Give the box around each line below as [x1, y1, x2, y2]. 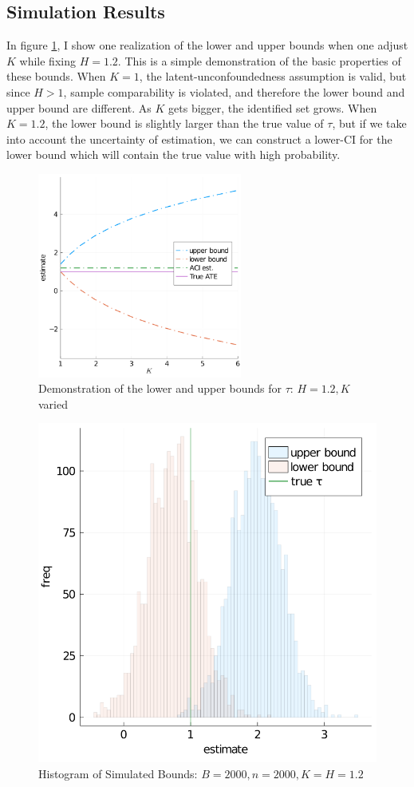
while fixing [19, 52, 76, 69]
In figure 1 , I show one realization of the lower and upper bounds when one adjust [6, 37, 408, 53]
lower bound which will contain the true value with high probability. [6, 146, 341, 163]
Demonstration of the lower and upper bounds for [38, 380, 282, 397]
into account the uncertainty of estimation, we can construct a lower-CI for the [6, 130, 392, 147]
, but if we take [332, 115, 407, 132]
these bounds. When [6, 68, 106, 85]
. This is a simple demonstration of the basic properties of [117, 52, 401, 69]
